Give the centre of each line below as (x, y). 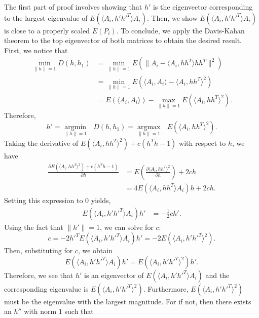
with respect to (202, 143)
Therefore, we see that (39, 275)
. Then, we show (172, 17)
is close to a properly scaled (47, 30)
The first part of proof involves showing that (73, 7)
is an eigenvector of (114, 275)
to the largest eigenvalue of (46, 17)
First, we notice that (36, 50)
